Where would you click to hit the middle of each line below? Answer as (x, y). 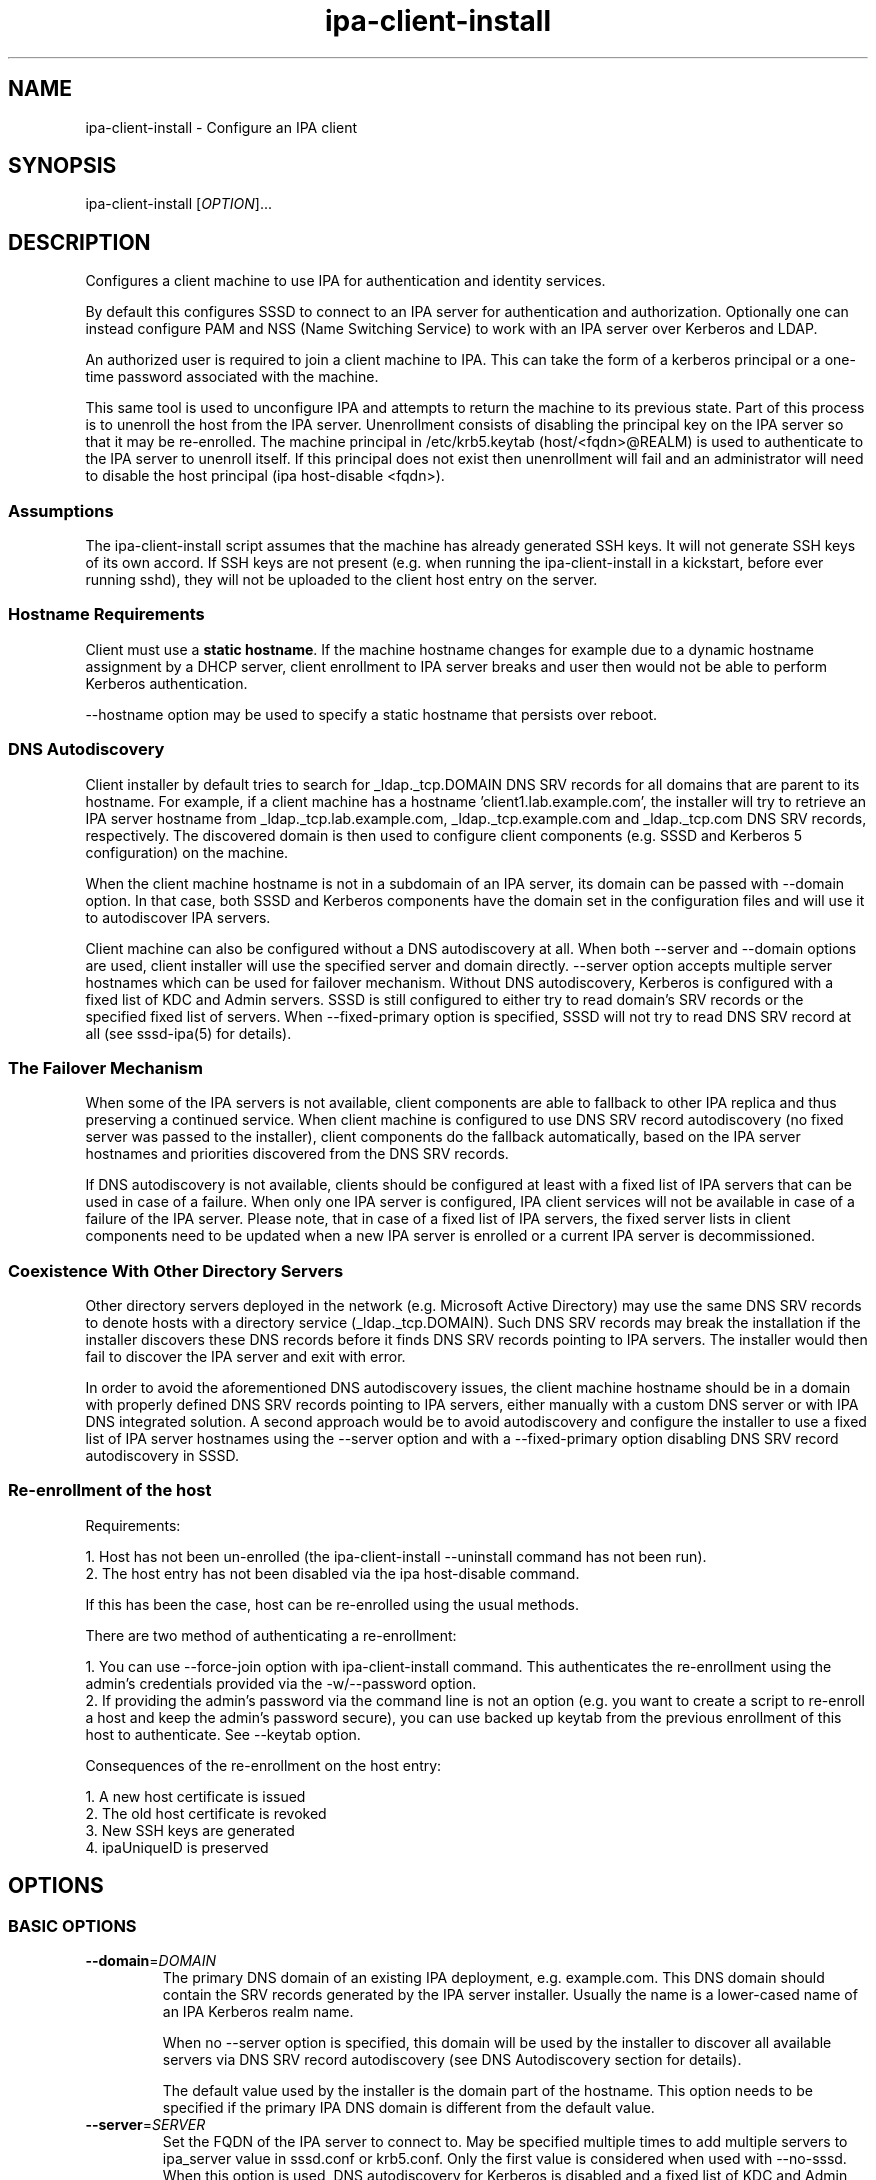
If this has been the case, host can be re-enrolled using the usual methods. (332, 1604)
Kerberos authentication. (166, 683)
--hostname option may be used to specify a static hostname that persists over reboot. (371, 714)
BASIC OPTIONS (72, 1925)
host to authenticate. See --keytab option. (223, 1734)
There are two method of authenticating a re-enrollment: (271, 1635)
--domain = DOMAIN (151, 1960)
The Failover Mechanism (105, 1067)
